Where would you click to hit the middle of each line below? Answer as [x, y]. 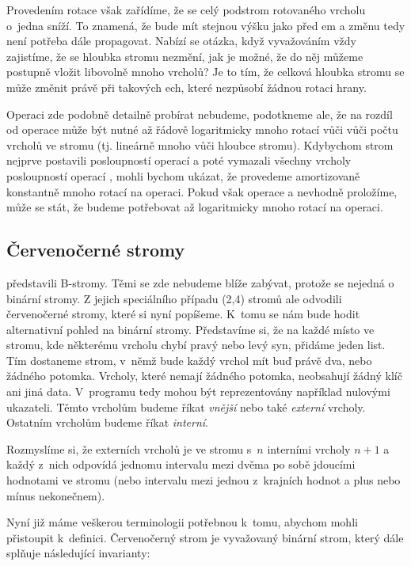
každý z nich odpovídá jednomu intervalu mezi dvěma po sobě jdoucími [181, 464]
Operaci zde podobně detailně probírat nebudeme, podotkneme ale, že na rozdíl [200, 114]
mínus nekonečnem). [56, 495]
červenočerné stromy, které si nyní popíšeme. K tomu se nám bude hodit [183, 314]
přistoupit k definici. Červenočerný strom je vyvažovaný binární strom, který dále [205, 537]
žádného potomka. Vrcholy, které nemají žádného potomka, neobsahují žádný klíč [204, 376]
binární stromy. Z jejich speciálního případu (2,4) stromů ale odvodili [174, 298]
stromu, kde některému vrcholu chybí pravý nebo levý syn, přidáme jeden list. [196, 345]
